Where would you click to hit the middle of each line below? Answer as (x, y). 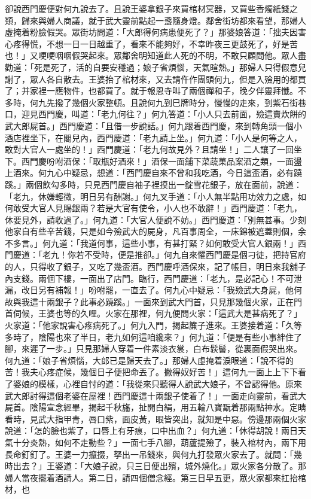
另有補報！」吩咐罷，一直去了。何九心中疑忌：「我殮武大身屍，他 (166, 290)
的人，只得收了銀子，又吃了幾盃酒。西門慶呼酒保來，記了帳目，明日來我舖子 (155, 267)
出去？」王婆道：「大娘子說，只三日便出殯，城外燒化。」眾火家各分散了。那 (159, 466)
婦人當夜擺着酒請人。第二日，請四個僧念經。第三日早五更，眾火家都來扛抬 (151, 477)
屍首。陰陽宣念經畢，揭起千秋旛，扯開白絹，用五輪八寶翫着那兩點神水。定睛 (155, 407)
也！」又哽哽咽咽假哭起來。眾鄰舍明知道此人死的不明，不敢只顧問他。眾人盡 (155, 55)
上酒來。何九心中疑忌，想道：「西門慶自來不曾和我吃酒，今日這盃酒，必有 (149, 173)
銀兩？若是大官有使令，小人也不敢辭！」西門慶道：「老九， (187, 208)
